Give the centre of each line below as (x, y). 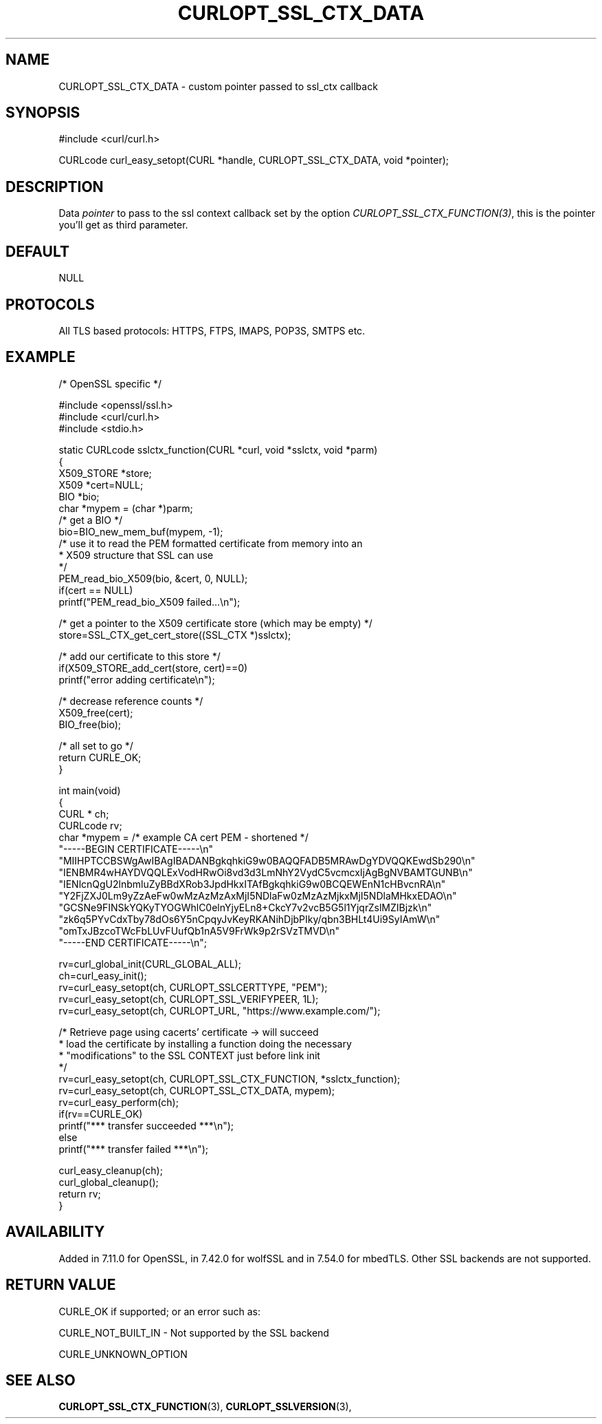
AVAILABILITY (55, 1232)
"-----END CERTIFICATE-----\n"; (133, 942)
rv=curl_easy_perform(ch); (119, 1102)
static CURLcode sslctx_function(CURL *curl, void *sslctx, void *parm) (218, 449)
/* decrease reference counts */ (131, 701)
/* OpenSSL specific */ (110, 383)
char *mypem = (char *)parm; (126, 508)
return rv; (80, 1193)
